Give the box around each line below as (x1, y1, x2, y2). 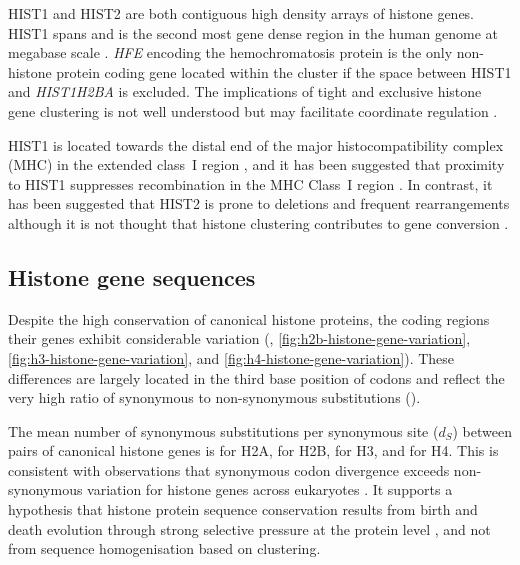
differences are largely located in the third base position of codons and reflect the (8, 367, 505, 388)
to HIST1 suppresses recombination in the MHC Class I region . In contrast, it (8, 173, 493, 194)
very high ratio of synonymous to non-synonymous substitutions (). (8, 387, 421, 408)
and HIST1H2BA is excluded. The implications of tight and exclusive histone (8, 81, 482, 102)
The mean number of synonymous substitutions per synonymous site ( (8, 420, 439, 441)
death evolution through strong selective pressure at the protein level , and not (8, 518, 491, 539)
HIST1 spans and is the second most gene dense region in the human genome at (8, 22, 499, 43)
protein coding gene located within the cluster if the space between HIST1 (56, 61, 512, 82)
